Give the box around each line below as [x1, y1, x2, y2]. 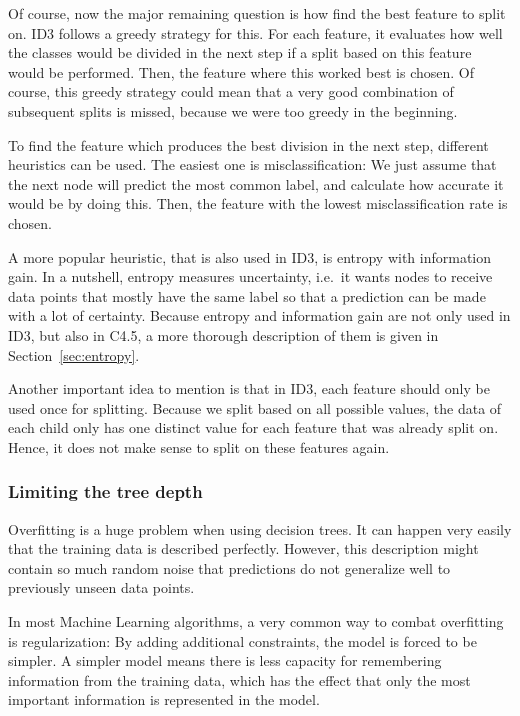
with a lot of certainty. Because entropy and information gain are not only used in [8, 305, 511, 326]
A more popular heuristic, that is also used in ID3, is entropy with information [8, 246, 492, 267]
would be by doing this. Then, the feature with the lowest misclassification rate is [8, 193, 508, 214]
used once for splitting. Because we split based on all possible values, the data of [8, 397, 502, 418]
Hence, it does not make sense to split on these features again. [8, 436, 390, 457]
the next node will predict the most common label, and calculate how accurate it [8, 173, 504, 194]
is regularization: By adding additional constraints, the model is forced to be [8, 630, 477, 651]
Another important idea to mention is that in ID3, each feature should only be [8, 378, 490, 399]
